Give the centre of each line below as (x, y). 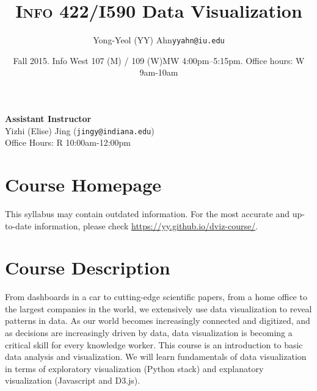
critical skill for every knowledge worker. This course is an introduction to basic (154, 344)
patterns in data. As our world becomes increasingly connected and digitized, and (158, 321)
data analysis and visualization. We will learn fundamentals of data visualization (156, 357)
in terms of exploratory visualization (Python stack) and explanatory (134, 368)
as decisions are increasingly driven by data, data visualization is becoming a (149, 333)
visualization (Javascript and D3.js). (73, 380)
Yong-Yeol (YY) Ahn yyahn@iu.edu (159, 40)
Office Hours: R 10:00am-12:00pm (68, 142)
